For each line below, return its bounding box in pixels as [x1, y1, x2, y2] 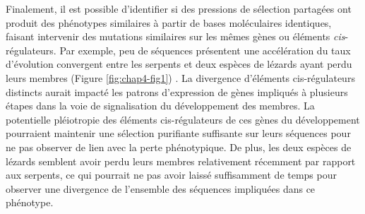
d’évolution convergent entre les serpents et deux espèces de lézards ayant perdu [6, 57, 352, 71]
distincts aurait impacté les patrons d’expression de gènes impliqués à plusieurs [6, 84, 348, 99]
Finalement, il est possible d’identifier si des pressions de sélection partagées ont [6, 1, 352, 16]
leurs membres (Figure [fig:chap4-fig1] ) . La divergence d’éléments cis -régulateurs [6, 70, 355, 85]
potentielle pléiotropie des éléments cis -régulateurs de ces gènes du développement [6, 112, 360, 126]
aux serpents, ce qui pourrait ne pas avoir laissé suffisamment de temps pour [6, 167, 337, 182]
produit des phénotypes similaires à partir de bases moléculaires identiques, [6, 15, 332, 30]
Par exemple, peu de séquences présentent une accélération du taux [59, 42, 351, 57]
